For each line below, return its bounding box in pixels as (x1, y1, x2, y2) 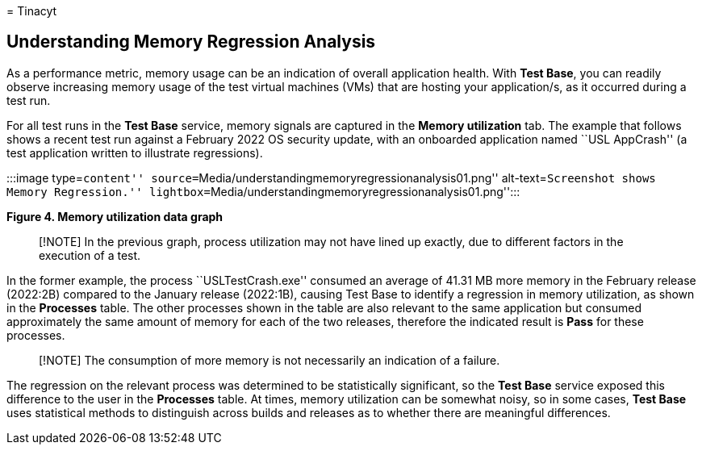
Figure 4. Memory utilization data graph (6, 209, 224, 223)
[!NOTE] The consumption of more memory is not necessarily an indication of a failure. (39, 353, 500, 367)
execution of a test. (39, 248, 141, 262)
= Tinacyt (6, 4, 57, 18)
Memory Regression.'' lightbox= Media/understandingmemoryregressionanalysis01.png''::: (6, 184, 520, 198)
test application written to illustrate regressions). (6, 145, 263, 160)
